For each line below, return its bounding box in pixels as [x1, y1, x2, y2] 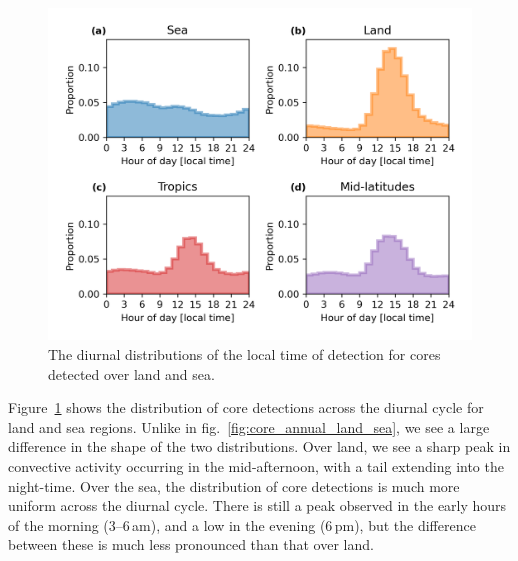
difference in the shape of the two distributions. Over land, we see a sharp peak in [8, 436, 511, 457]
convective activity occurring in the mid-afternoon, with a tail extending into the [8, 456, 504, 477]
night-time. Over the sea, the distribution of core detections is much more [8, 475, 460, 496]
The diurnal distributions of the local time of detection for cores [48, 344, 441, 365]
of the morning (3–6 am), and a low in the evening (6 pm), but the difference [8, 514, 476, 535]
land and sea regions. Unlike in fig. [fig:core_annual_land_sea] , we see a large [8, 416, 490, 437]
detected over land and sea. [48, 363, 215, 384]
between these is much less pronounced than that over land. [8, 534, 374, 555]
